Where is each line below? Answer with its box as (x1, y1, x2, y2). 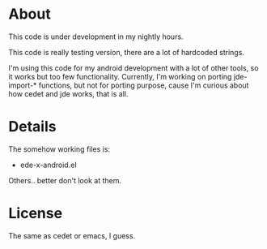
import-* (8, 80, 37, 90)
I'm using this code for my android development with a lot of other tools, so (8, 62, 259, 73)
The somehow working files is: (8, 144, 111, 154)
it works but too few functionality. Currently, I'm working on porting (8, 71, 232, 81)
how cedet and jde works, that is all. (8, 88, 129, 98)
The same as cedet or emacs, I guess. (8, 230, 136, 240)
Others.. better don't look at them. (8, 175, 121, 185)
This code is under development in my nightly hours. (8, 32, 184, 41)
